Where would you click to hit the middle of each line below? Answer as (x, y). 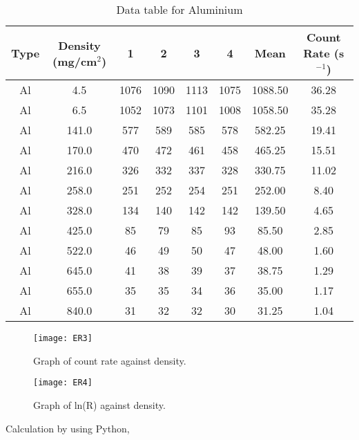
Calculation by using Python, (68, 428)
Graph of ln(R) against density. (99, 404)
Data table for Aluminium (179, 9)
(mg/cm (75, 61)
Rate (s (324, 53)
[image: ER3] (63, 338)
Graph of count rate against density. (110, 360)
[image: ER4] (63, 383)
